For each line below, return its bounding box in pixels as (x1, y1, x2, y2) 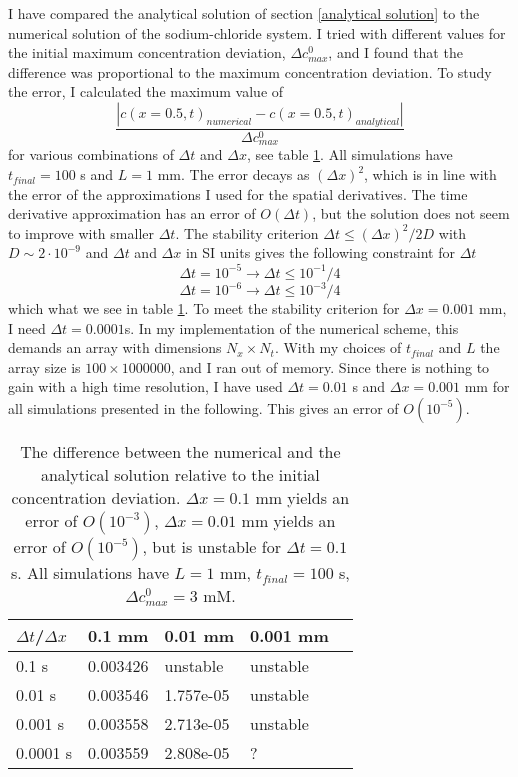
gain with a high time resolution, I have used (8, 376, 283, 397)
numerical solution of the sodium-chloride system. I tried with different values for (8, 22, 506, 43)
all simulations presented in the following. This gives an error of (8, 397, 399, 418)
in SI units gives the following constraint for (185, 242, 455, 263)
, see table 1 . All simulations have (246, 144, 453, 165)
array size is (8, 356, 81, 377)
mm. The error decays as (157, 164, 310, 185)
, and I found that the (328, 42, 463, 63)
